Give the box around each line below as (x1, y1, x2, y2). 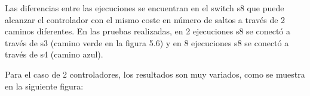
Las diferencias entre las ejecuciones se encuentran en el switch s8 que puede (5, 2, 284, 14)
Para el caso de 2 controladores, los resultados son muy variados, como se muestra (5, 68, 305, 80)
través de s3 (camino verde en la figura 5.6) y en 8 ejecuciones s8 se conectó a (5, 36, 289, 49)
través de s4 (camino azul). (5, 48, 103, 60)
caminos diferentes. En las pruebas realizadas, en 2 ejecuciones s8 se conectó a (5, 25, 291, 37)
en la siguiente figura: (5, 79, 84, 92)
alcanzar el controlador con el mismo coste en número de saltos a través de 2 (5, 13, 286, 25)
